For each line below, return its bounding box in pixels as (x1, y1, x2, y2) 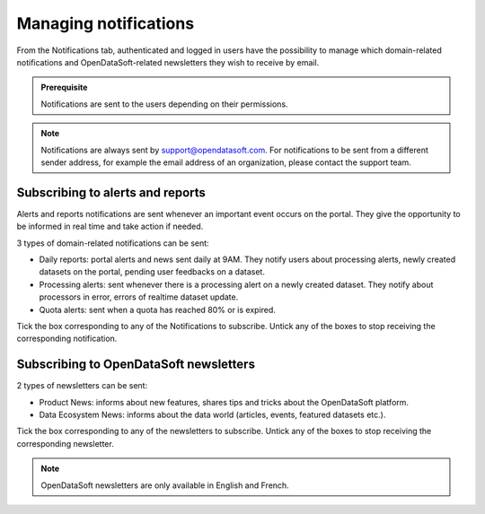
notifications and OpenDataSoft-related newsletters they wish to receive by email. (16, 57, 320, 67)
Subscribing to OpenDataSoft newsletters (16, 357, 256, 372)
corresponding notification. (16, 333, 118, 344)
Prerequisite (40, 82, 88, 93)
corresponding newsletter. (16, 438, 114, 449)
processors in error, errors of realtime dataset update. (39, 292, 239, 302)
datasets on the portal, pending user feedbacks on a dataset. (39, 266, 265, 277)
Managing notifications (16, 13, 195, 33)
